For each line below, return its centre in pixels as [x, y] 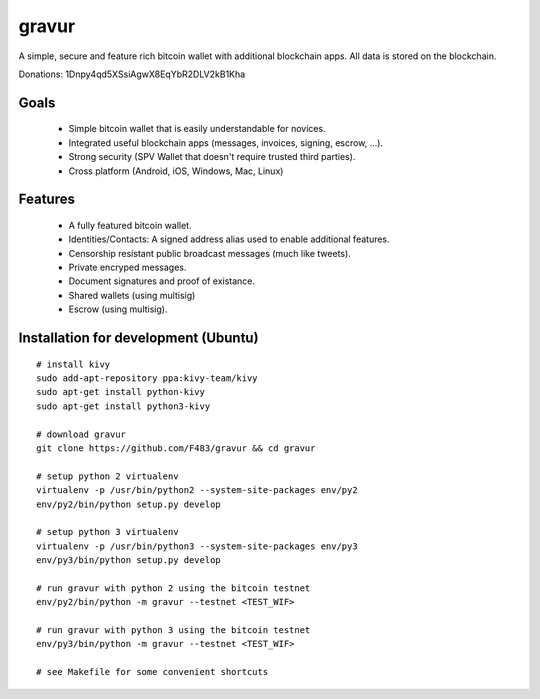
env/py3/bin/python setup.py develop [129, 560]
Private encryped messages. [127, 267]
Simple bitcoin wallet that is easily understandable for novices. [197, 129]
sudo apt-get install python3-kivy [123, 406]
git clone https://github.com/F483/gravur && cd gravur [176, 448]
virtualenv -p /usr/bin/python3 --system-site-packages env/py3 [197, 546]
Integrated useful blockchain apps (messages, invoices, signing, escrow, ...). [226, 142]
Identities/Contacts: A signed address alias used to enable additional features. [229, 239]
